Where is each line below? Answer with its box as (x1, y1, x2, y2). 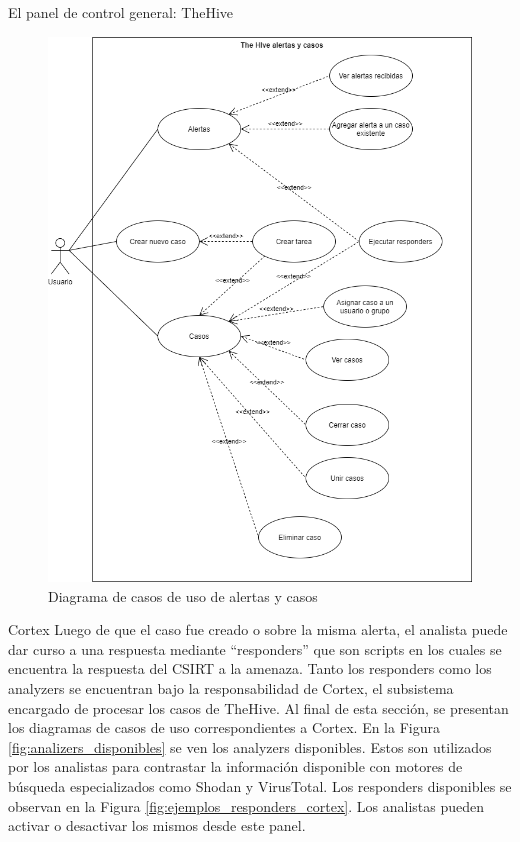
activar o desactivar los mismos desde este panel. (8, 815, 306, 836)
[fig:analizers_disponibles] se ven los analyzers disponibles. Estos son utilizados (8, 736, 492, 757)
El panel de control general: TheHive (8, 2, 234, 22)
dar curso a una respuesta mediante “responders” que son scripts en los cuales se (8, 638, 502, 659)
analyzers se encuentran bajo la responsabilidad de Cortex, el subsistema (8, 677, 454, 698)
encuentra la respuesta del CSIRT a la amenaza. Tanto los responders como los (8, 658, 492, 679)
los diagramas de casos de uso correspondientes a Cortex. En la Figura (8, 717, 440, 738)
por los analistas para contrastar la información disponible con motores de (8, 756, 463, 777)
